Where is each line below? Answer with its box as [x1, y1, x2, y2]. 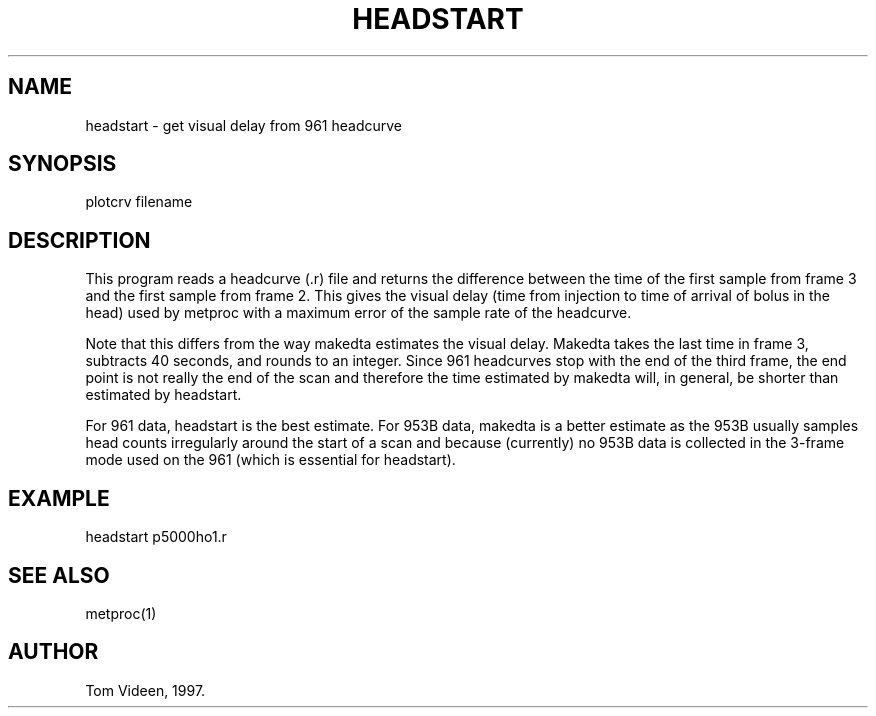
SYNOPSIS [8, 151, 117, 177]
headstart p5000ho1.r [85, 528, 227, 546]
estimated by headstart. [85, 386, 242, 404]
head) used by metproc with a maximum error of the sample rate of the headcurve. [85, 304, 632, 322]
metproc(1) [85, 604, 157, 622]
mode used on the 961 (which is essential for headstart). [85, 451, 456, 469]
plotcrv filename [85, 193, 193, 211]
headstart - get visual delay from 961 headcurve [85, 116, 402, 134]
